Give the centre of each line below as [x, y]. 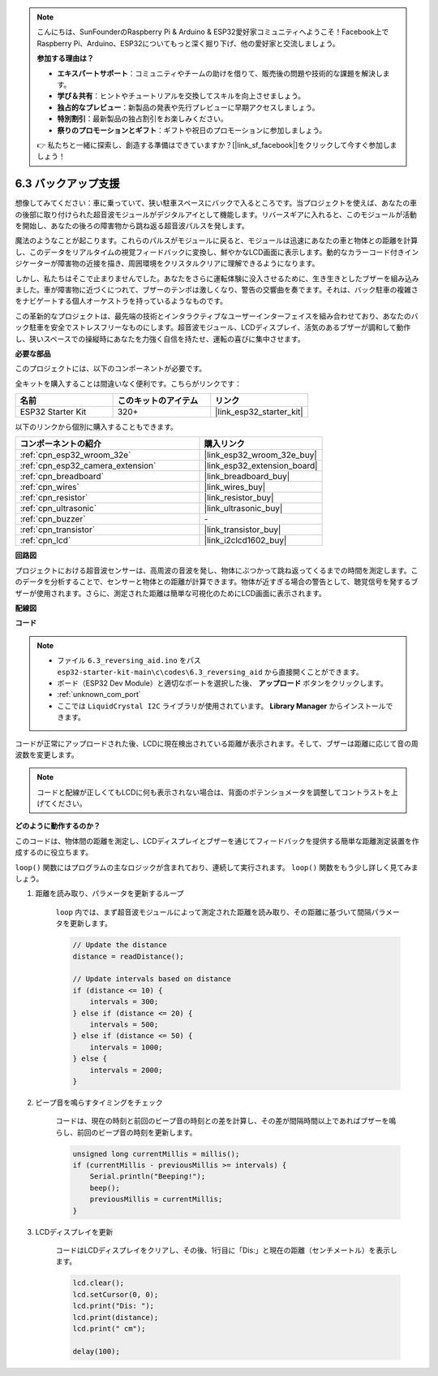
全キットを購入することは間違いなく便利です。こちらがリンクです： [129, 383]
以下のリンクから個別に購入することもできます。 [97, 427]
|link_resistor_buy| [239, 498]
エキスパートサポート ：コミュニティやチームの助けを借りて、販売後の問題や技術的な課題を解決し [220, 73]
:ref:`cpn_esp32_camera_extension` [88, 465]
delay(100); [97, 1351]
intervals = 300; [124, 1002]
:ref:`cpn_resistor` [54, 498]
